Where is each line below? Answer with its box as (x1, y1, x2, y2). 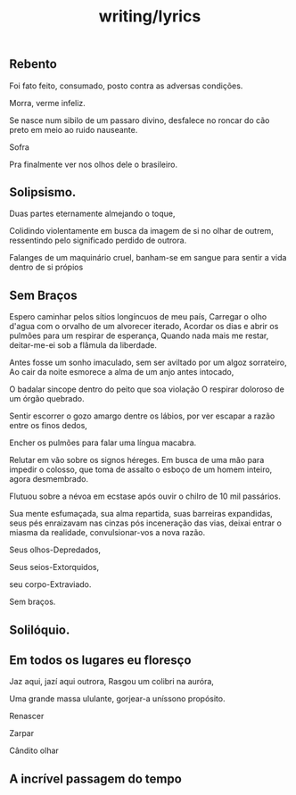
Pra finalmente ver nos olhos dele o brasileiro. (9, 159, 178, 170)
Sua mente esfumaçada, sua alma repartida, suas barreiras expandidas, (9, 509, 274, 519)
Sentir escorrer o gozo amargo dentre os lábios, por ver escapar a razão (9, 410, 275, 421)
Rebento (9, 56, 58, 72)
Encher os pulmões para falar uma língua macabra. (9, 437, 197, 448)
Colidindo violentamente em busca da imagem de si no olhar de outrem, (9, 226, 274, 236)
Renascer (9, 711, 45, 722)
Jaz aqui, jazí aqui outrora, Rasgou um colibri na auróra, (9, 676, 214, 687)
